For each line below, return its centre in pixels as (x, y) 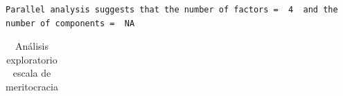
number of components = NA (70, 23)
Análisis (32, 46)
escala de (32, 73)
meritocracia (32, 86)
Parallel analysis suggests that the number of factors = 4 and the (172, 10)
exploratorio (32, 59)
